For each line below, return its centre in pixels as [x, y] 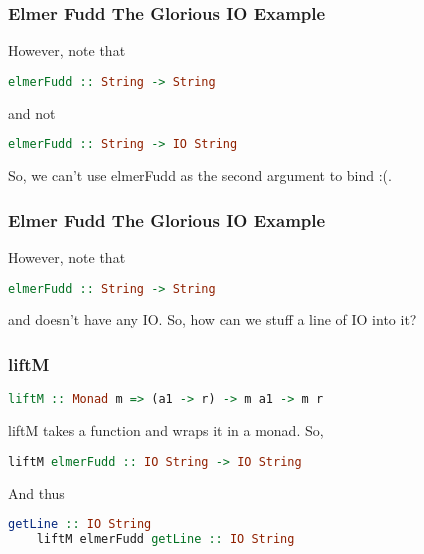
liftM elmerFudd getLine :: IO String [165, 539]
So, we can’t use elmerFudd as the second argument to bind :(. [200, 175]
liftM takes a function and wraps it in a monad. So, [166, 430]
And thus [36, 492]
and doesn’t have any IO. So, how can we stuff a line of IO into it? [212, 319]
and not [32, 112]
